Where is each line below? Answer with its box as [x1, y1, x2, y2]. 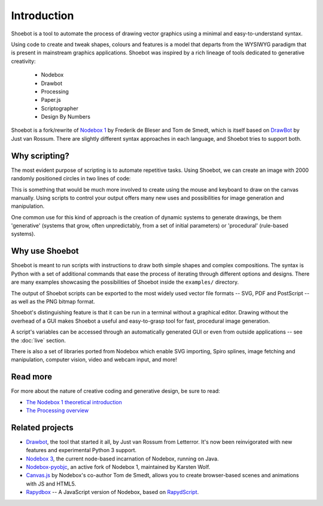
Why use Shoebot [11, 246, 79, 256]
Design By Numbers [41, 113, 91, 120]
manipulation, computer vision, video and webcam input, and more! [11, 356, 178, 363]
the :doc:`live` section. [11, 337, 66, 344]
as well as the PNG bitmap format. [11, 298, 95, 305]
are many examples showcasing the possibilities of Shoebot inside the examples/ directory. [11, 278, 239, 286]
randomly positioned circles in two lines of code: [11, 175, 131, 182]
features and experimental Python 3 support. [26, 447, 137, 454]
